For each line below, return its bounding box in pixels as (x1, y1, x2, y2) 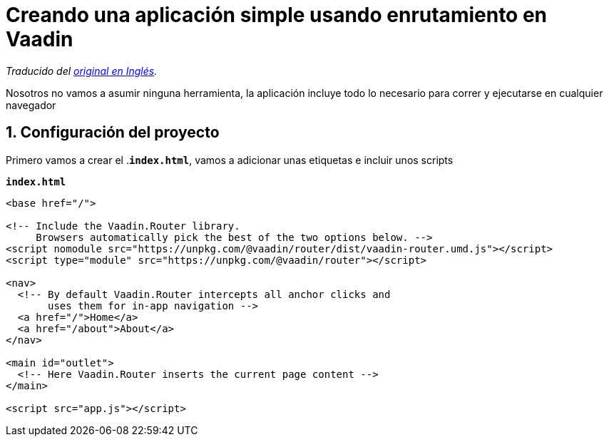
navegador (6, 98, 56, 111)
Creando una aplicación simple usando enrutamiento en (6, 3, 548, 27)
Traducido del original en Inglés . (6, 64, 158, 77)
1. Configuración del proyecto (6, 123, 220, 142)
